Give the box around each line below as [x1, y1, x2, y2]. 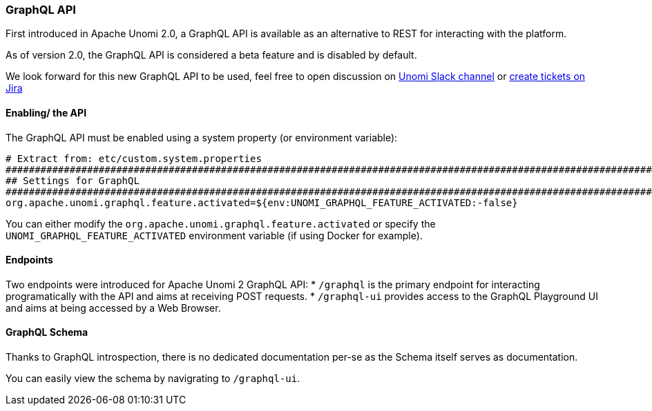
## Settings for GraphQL [6, 174, 140, 186]
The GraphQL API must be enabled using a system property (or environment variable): [6, 131, 398, 143]
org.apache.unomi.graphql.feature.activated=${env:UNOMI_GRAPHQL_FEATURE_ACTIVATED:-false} [6, 197, 518, 208]
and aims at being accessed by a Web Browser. [6, 301, 221, 314]
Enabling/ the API [6, 106, 87, 119]
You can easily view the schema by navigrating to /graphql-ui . [6, 372, 300, 385]
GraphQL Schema [6, 326, 88, 339]
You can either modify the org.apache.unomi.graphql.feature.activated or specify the [6, 217, 436, 230]
